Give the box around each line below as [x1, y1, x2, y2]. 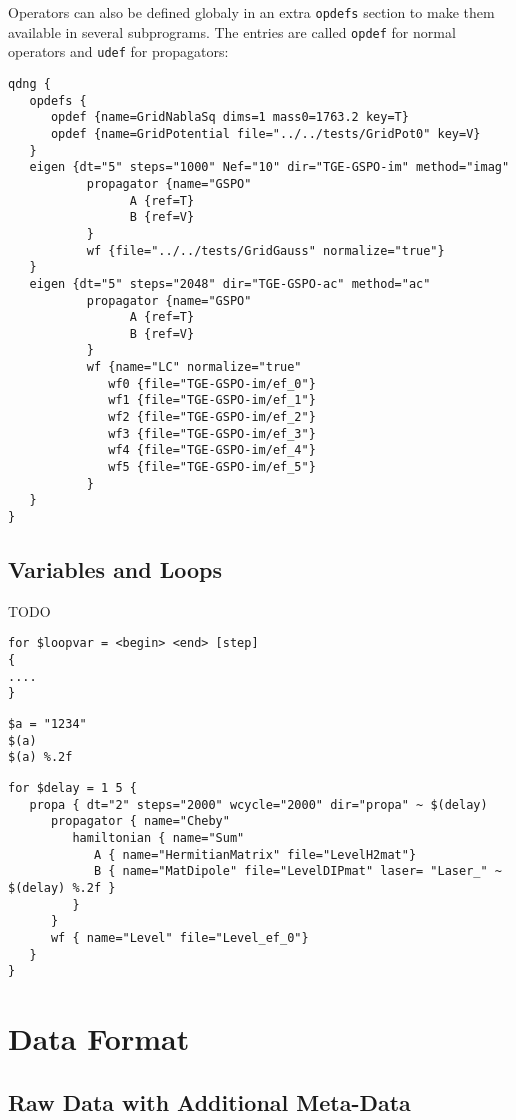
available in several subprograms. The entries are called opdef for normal [8, 21, 456, 42]
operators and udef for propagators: [8, 41, 229, 62]
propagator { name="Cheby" [50, 814, 230, 829]
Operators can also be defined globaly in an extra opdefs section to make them [8, 2, 495, 22]
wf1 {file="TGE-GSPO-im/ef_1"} [108, 393, 316, 408]
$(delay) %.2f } [8, 881, 116, 896]
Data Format [8, 1018, 190, 1059]
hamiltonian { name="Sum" [72, 831, 245, 846]
